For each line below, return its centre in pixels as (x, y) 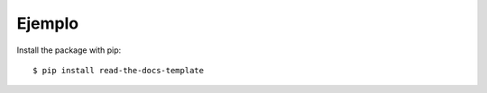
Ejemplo (48, 23)
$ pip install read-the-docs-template (119, 70)
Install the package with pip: (69, 50)
